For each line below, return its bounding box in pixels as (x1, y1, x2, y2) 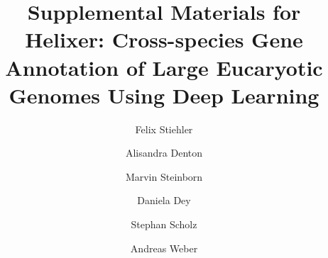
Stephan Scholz (131, 217, 197, 232)
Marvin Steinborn (125, 169, 203, 184)
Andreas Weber (130, 240, 198, 255)
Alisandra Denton (125, 145, 203, 160)
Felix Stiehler (135, 121, 193, 136)
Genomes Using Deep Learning (9, 80, 319, 109)
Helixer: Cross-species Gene (25, 25, 303, 54)
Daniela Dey (137, 193, 191, 208)
